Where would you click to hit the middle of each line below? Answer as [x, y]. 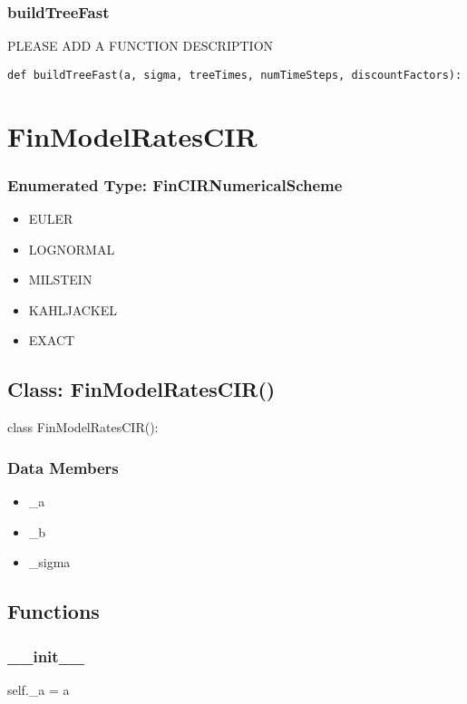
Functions [54, 611]
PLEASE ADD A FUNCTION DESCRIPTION [141, 46]
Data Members [63, 467]
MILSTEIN [60, 280]
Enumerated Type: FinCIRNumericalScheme [175, 184]
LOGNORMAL [72, 249]
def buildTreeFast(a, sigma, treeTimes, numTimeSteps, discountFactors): [235, 75]
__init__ [46, 656]
